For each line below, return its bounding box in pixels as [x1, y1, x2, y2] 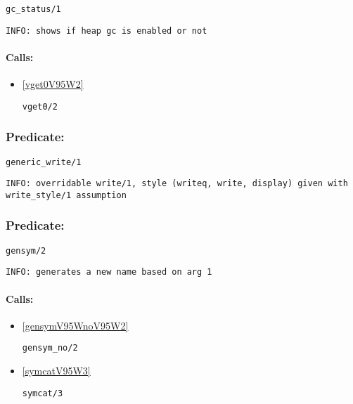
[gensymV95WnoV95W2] [22, 318, 129, 332]
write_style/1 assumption [6, 190, 127, 200]
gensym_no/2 [22, 343, 78, 353]
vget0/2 [22, 101, 58, 112]
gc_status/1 [6, 4, 61, 14]
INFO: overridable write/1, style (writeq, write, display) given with [6, 178, 348, 189]
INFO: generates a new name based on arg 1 [6, 267, 212, 278]
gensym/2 [6, 245, 46, 256]
